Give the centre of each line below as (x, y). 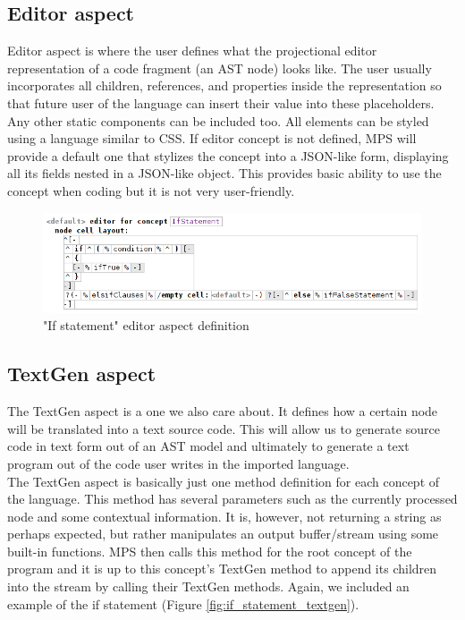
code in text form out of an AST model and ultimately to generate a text (208, 446)
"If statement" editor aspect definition (146, 325)
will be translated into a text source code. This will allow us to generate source (224, 428)
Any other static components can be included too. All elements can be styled (218, 120)
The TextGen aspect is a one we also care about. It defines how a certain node (223, 411)
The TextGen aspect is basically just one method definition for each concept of (224, 481)
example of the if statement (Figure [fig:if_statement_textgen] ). (183, 603)
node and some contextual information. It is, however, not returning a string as (224, 516)
